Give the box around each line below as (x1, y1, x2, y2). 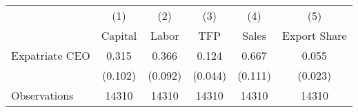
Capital (101, 27, 137, 43)
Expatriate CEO (11, 47, 90, 63)
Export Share (282, 27, 347, 43)
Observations (11, 87, 74, 103)
